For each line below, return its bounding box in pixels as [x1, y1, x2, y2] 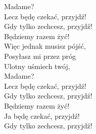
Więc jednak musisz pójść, [4, 41, 86, 51]
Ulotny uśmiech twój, [4, 60, 70, 71]
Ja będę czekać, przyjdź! [4, 110, 80, 121]
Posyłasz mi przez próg [4, 50, 76, 61]
